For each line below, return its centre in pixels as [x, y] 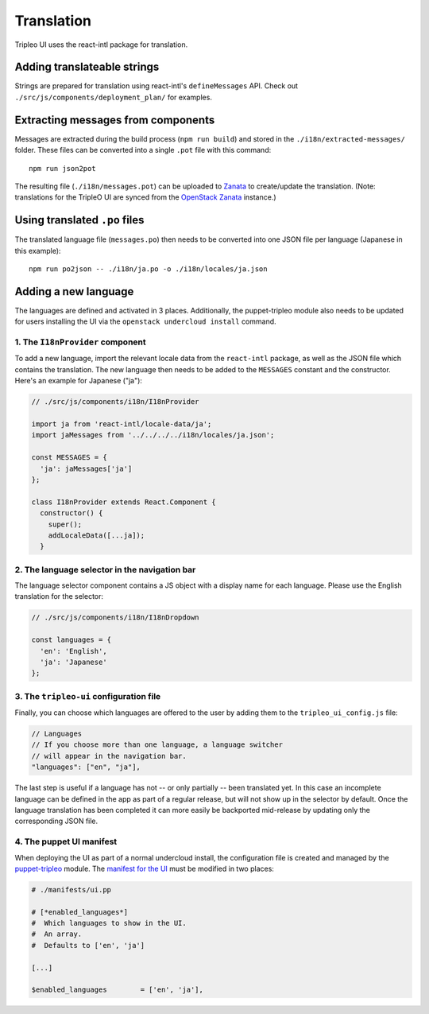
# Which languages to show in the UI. [109, 923]
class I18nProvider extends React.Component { [124, 502]
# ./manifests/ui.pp [71, 890]
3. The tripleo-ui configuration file [88, 696]
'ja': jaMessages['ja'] [86, 468]
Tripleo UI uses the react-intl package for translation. [101, 45]
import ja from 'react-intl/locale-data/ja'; [122, 424]
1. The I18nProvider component [80, 342]
